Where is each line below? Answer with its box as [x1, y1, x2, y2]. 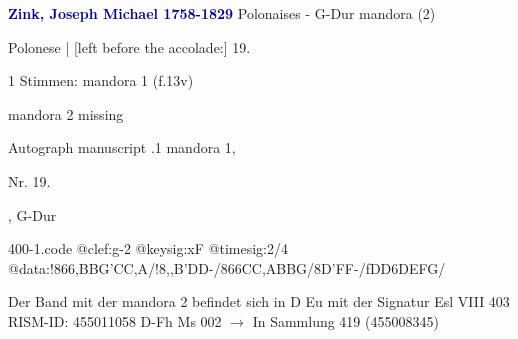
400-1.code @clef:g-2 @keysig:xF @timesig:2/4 [8, 238, 288, 259]
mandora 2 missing [8, 103, 124, 124]
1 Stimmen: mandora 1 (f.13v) [8, 70, 194, 91]
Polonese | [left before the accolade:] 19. [8, 36, 251, 57]
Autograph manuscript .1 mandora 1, [8, 137, 236, 158]
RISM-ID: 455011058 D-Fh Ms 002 [8, 310, 222, 331]
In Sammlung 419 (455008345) [252, 310, 439, 331]
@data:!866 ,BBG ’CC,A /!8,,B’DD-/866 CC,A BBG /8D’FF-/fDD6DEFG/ [8, 257, 446, 278]
